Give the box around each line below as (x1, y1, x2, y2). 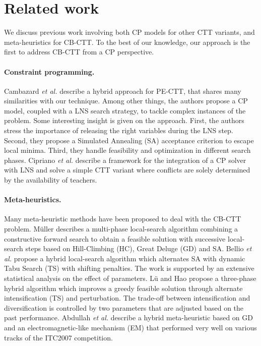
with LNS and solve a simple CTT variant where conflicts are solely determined (4, 164, 250, 175)
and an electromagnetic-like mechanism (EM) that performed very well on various (4, 322, 257, 332)
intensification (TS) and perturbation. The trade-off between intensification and (4, 293, 250, 303)
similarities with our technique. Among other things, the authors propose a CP (4, 95, 248, 106)
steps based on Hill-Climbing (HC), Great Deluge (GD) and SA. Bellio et (25, 243, 252, 254)
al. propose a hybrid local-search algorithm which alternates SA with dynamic (4, 253, 245, 263)
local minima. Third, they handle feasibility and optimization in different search (4, 145, 251, 155)
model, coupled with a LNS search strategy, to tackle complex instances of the (4, 105, 246, 116)
